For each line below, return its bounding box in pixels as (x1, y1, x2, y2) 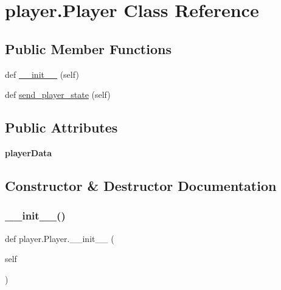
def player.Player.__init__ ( (5, 232, 114, 244)
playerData (5, 146, 52, 159)
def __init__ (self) (5, 67, 79, 80)
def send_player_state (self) (5, 88, 111, 101)
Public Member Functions (5, 39, 172, 58)
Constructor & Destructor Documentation (5, 176, 277, 195)
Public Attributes (5, 118, 118, 137)
